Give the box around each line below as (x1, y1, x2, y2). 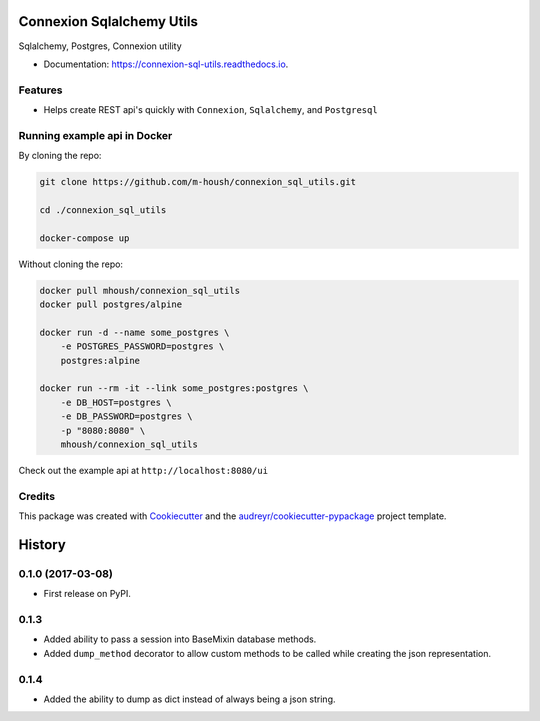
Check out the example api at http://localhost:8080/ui (18, 464, 269, 476)
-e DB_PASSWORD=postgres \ (60, 411, 194, 422)
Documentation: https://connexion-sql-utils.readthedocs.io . (43, 58, 289, 70)
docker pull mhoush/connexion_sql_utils (39, 285, 240, 296)
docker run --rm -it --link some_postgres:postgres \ (39, 383, 309, 394)
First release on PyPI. (43, 588, 132, 600)
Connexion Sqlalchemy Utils (18, 13, 199, 30)
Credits (18, 489, 55, 503)
